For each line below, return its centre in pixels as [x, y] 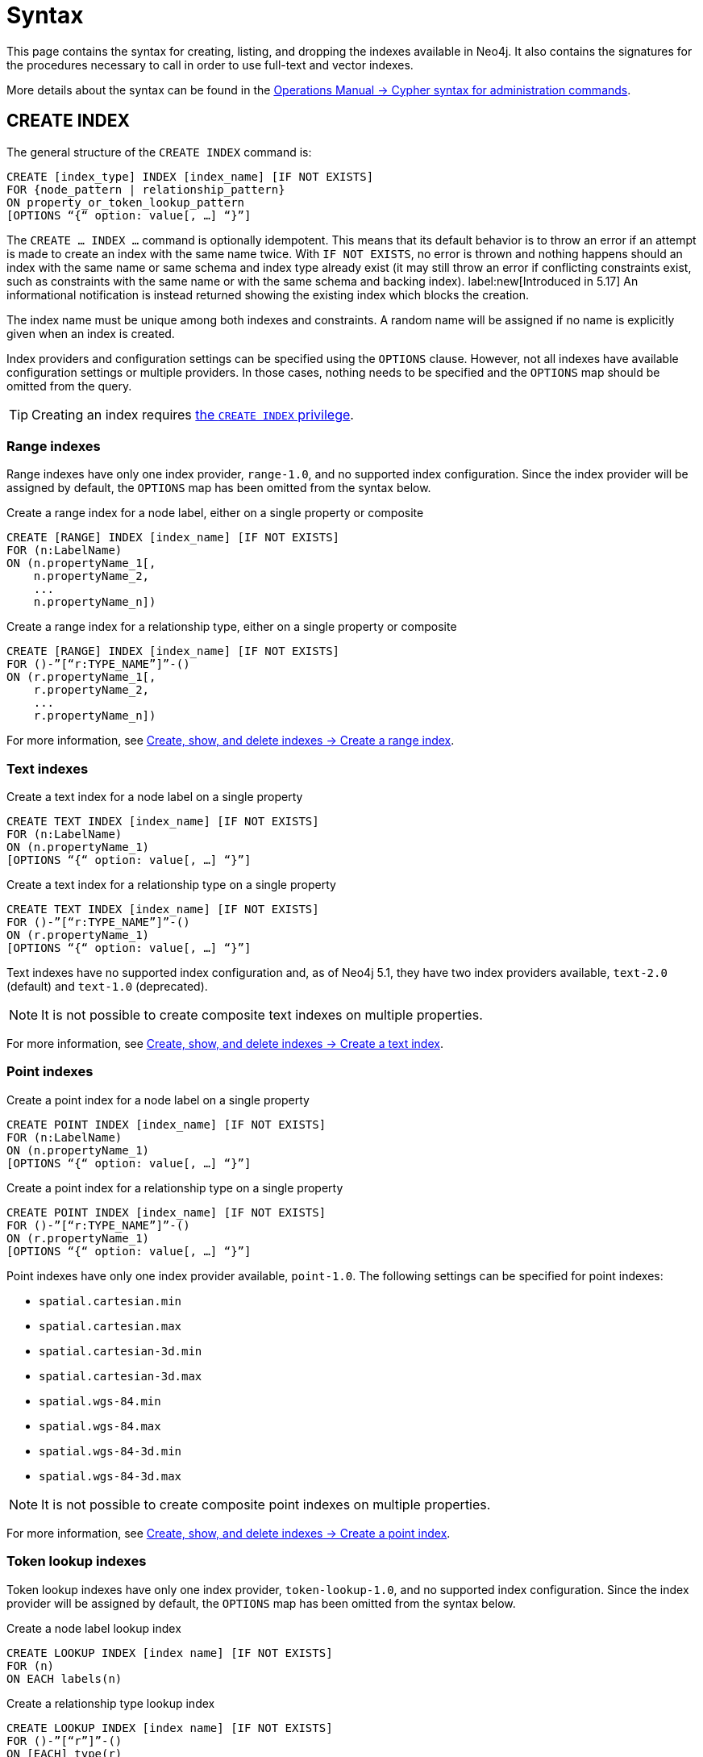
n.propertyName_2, [92, 576]
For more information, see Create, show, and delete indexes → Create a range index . [231, 741]
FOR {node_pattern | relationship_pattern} [146, 189]
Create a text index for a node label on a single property [155, 797]
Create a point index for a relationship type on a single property [175, 1187]
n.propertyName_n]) [95, 602]
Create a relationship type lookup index [111, 1703]
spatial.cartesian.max [110, 1326]
